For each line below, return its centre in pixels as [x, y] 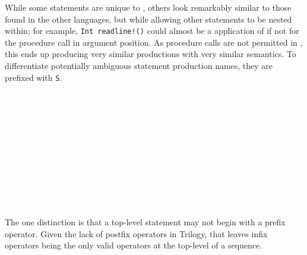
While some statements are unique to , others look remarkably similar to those [148, 7]
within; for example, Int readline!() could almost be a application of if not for [152, 31]
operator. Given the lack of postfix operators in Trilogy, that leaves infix [136, 233]
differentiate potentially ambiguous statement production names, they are [139, 66]
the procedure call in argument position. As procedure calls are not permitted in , [154, 42]
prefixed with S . [34, 77]
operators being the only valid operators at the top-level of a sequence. [134, 245]
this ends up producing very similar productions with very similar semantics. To [151, 54]
